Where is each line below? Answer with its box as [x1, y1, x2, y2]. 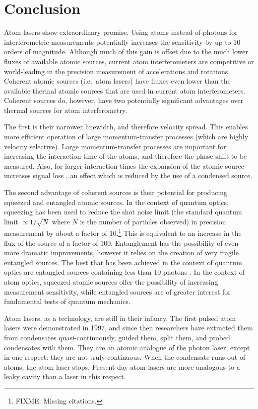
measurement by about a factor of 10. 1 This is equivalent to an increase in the [4, 226, 242, 238]
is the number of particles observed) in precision [80, 216, 226, 226]
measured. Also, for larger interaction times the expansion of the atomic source [4, 160, 244, 171]
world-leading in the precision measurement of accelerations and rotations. [4, 66, 230, 76]
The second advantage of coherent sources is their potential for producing [4, 187, 228, 198]
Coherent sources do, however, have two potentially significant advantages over [4, 95, 244, 105]
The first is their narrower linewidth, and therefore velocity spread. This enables [4, 121, 248, 132]
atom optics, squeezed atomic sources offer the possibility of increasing [4, 277, 218, 287]
